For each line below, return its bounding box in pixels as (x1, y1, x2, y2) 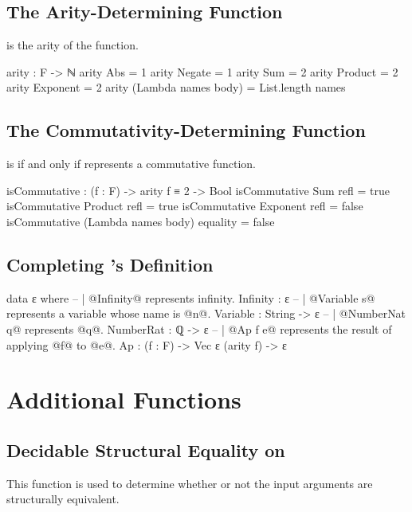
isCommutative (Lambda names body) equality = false (6, 213, 275, 229)
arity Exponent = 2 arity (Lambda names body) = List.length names (6, 79, 346, 96)
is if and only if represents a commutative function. (6, 155, 256, 172)
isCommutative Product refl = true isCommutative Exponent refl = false (6, 197, 363, 214)
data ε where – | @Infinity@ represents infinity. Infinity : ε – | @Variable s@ (6, 289, 375, 306)
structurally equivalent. (6, 491, 120, 507)
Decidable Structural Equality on (6, 437, 285, 462)
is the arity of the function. (6, 37, 139, 53)
